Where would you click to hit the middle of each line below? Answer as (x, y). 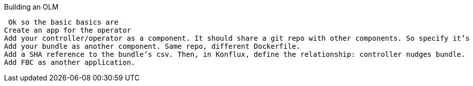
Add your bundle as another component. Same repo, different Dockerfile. (152, 46)
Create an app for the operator (68, 30)
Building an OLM (31, 7)
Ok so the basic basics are (63, 22)
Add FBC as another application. (70, 62)
